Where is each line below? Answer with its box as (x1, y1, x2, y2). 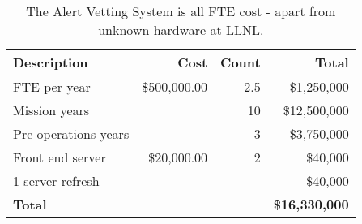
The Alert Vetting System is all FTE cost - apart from (26, 2, 336, 20)
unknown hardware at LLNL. (98, 20, 264, 39)
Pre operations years (13, 124, 130, 143)
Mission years (13, 101, 90, 119)
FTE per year (13, 77, 91, 96)
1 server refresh (13, 171, 100, 190)
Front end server (13, 148, 106, 166)
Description (13, 53, 88, 71)
